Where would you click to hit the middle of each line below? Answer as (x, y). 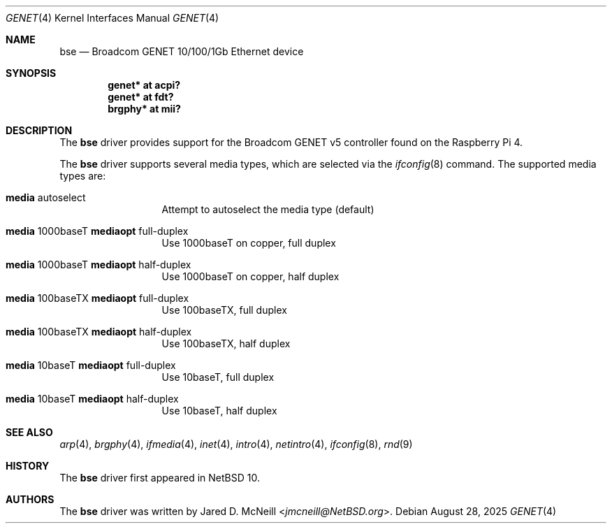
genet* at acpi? (144, 85)
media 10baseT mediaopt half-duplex (92, 399)
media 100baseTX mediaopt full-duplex (97, 298)
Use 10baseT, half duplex (219, 411)
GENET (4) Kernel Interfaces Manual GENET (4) (112, 18)
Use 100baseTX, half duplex (226, 343)
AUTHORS (30, 499)
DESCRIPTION (39, 130)
